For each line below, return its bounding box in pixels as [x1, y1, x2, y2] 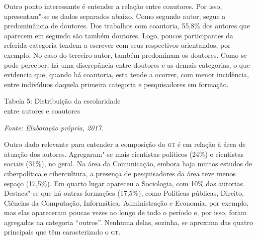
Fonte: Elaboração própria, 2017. [4, 122, 104, 132]
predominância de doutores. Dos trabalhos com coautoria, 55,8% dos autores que [4, 20, 250, 31]
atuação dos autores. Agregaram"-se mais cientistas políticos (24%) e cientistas [4, 148, 244, 159]
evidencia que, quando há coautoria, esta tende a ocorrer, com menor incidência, [4, 69, 249, 80]
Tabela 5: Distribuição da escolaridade [4, 96, 121, 106]
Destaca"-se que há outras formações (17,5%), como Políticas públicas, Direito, [4, 188, 244, 198]
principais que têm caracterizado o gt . [4, 227, 121, 237]
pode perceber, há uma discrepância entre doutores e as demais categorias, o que [4, 59, 250, 70]
